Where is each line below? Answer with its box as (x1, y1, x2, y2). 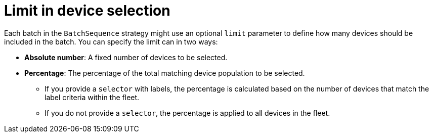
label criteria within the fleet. (45, 93, 140, 102)
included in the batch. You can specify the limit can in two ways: (4, 37, 218, 46)
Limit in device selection (4, 2, 170, 19)
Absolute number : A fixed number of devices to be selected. (24, 53, 228, 62)
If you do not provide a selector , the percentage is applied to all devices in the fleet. (45, 108, 330, 117)
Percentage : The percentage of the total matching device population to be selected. (24, 68, 305, 77)
